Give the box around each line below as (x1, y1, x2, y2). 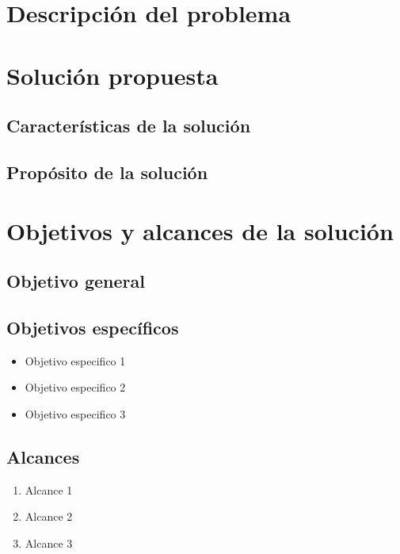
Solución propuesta (6, 59, 219, 91)
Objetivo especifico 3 (25, 405, 126, 422)
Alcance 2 (25, 508, 73, 525)
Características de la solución (6, 113, 251, 138)
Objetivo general (6, 269, 145, 293)
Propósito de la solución (6, 159, 208, 184)
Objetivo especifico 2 (25, 379, 126, 395)
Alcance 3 (25, 534, 73, 551)
